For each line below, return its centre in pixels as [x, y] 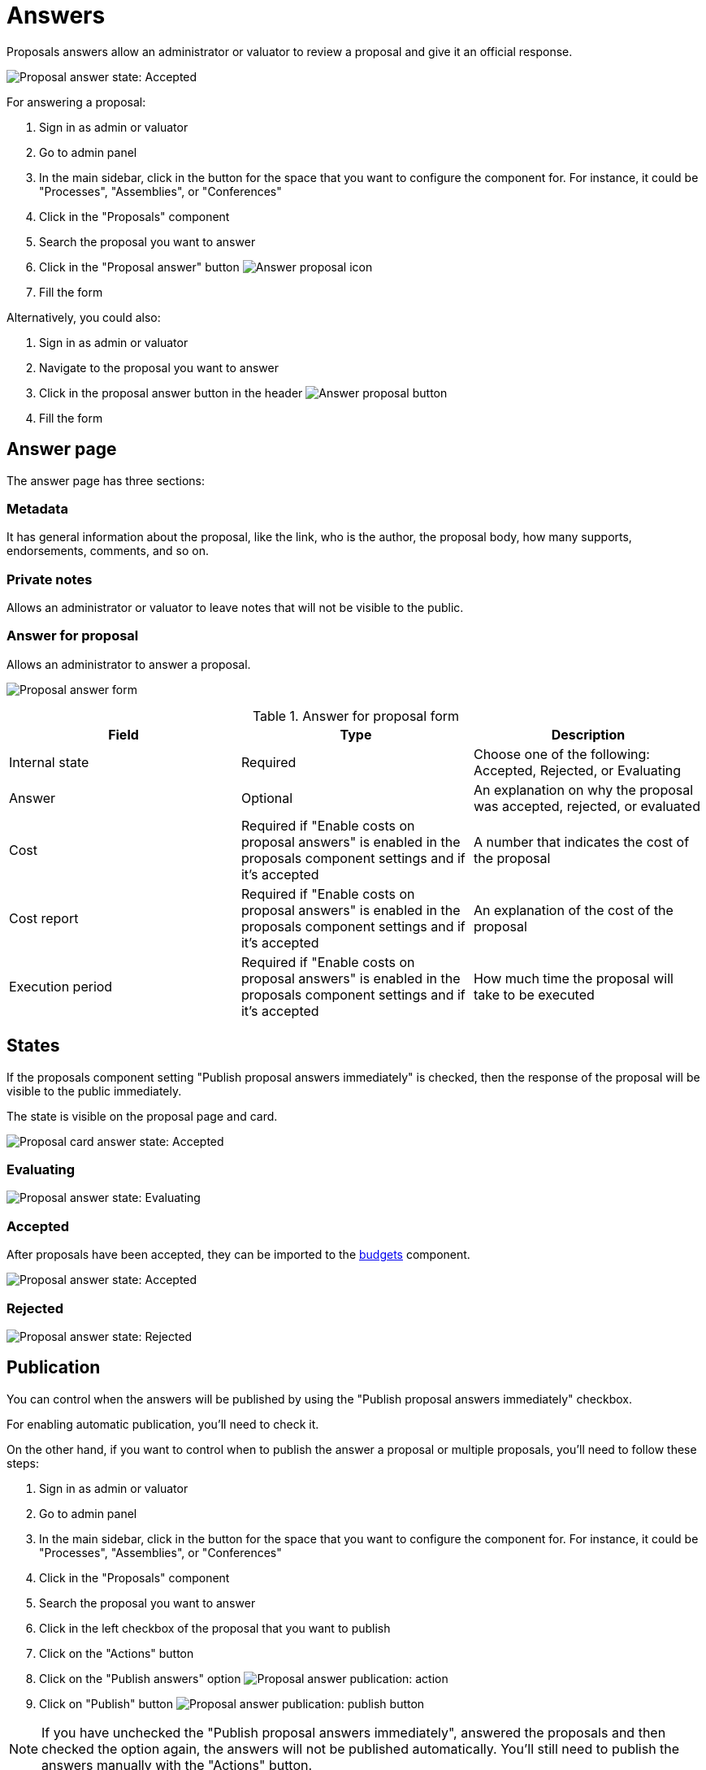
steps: [23, 1463]
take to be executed [534, 994]
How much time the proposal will [573, 978]
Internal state [49, 762]
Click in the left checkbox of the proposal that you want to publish [215, 1628]
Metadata [37, 508]
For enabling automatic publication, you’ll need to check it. [163, 1424]
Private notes [50, 579]
